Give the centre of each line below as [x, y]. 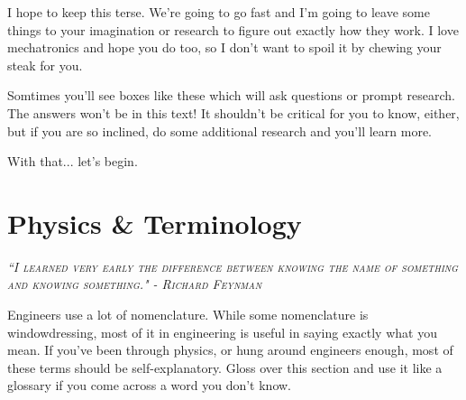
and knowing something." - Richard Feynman [135, 284]
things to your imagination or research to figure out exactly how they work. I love [233, 29]
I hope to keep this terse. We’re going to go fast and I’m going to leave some [219, 12]
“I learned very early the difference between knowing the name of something [233, 266]
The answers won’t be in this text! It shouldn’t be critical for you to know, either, [233, 112]
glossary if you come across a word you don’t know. [150, 385]
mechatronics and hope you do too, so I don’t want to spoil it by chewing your [224, 47]
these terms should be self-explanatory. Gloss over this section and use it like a [225, 367]
